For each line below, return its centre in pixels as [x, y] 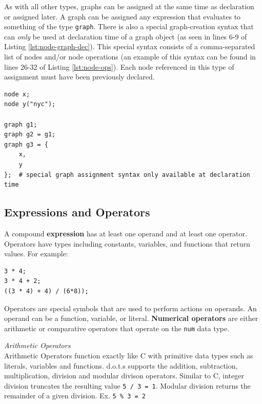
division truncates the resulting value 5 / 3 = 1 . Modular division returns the [127, 385]
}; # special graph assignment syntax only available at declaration [127, 175]
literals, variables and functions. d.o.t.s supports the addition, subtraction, [121, 365]
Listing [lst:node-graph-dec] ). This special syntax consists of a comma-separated [130, 46]
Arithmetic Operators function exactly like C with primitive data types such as [129, 355]
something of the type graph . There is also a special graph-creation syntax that [129, 26]
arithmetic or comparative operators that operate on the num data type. [117, 328]
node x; [17, 94]
